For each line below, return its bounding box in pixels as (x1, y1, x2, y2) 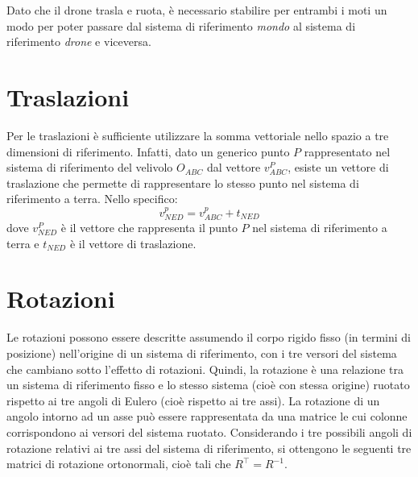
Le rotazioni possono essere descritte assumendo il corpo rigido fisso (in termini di (6, 329, 411, 346)
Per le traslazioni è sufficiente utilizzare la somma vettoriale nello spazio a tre (6, 127, 389, 143)
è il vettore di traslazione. (69, 234, 197, 251)
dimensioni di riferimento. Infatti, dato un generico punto (6, 143, 290, 160)
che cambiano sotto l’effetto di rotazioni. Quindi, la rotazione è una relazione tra (6, 360, 404, 377)
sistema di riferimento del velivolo (6, 159, 173, 176)
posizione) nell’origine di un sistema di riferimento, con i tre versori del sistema (6, 345, 397, 362)
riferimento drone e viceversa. (6, 33, 151, 50)
